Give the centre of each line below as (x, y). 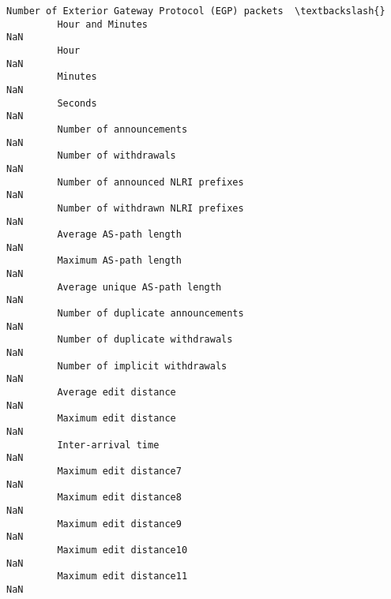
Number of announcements (122, 129)
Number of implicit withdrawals (142, 366)
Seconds (77, 103)
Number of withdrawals (117, 156)
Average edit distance (117, 393)
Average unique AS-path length (139, 287)
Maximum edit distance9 (119, 524)
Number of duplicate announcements (150, 314)
